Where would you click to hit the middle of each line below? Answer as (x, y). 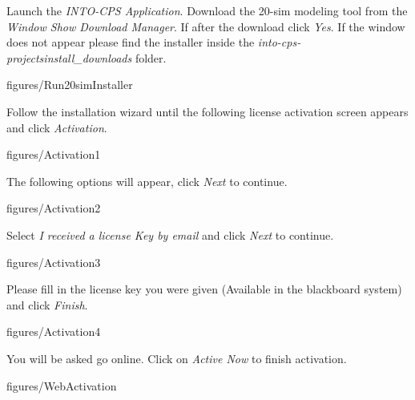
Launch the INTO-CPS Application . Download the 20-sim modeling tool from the (207, 10)
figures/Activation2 (54, 208)
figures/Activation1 (54, 154)
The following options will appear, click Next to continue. (147, 181)
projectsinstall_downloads (69, 57)
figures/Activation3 (54, 262)
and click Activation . (57, 127)
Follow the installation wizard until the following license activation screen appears (207, 111)
